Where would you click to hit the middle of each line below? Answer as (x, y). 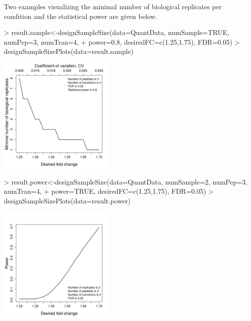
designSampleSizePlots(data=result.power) (67, 200)
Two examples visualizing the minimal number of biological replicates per (113, 6)
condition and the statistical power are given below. (81, 16)
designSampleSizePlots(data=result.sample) (69, 51)
